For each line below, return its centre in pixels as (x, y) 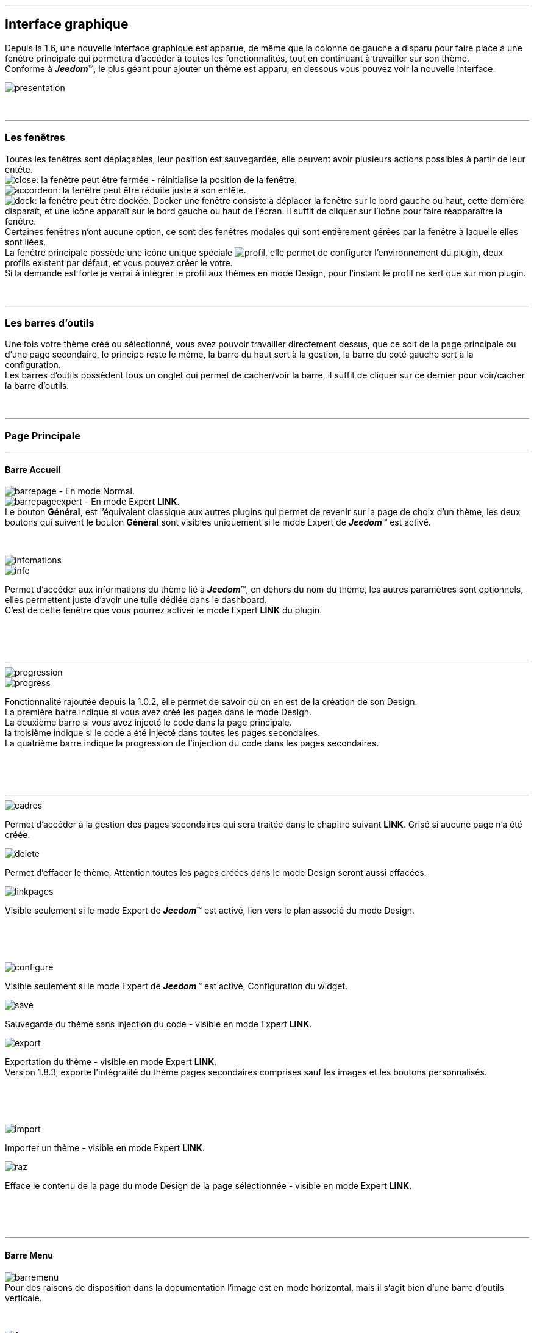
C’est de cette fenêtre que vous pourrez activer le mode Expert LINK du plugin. (164, 610)
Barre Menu (29, 1255)
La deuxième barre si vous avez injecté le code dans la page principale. (148, 723)
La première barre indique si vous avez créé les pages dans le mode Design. (158, 712)
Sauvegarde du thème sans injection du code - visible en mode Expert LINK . (158, 1024)
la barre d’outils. (37, 386)
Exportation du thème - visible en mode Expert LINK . (111, 1062)
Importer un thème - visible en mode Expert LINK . (105, 1148)
